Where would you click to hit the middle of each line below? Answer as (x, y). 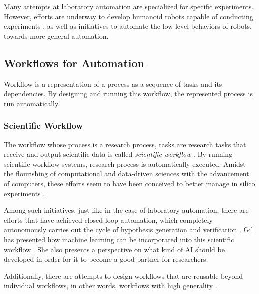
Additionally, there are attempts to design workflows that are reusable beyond (124, 276)
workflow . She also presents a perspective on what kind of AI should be (114, 249)
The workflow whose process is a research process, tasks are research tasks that (125, 144)
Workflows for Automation (74, 63)
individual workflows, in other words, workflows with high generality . (111, 286)
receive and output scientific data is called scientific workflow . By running (118, 154)
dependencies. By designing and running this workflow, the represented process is (128, 94)
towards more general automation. (56, 36)
